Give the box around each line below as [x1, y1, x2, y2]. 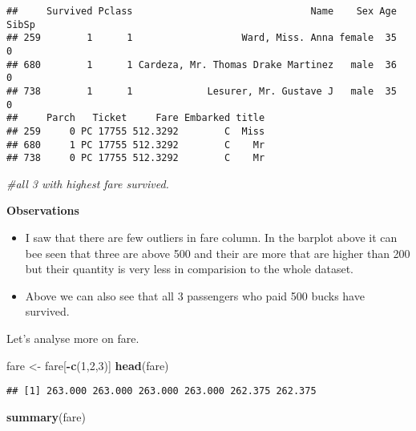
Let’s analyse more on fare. [6, 330, 139, 347]
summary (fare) [6, 408, 86, 425]
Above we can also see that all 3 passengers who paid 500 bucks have [25, 287, 365, 304]
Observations [6, 202, 79, 219]
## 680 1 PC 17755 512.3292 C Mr [6, 139, 265, 151]
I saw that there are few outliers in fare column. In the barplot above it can [25, 229, 398, 246]
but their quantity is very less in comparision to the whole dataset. [25, 260, 354, 277]
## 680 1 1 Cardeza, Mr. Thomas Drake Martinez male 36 [6, 58, 397, 70]
